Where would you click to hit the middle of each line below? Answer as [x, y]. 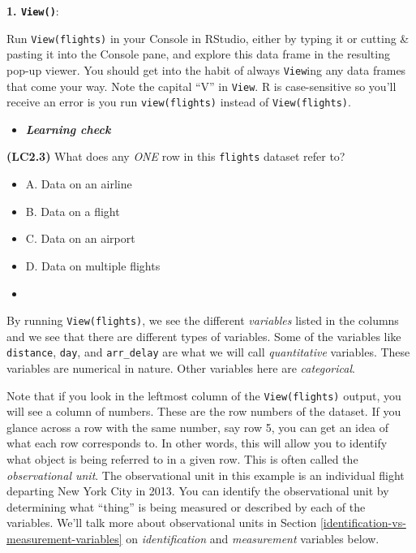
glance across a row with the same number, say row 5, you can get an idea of [197, 427]
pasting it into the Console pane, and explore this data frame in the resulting [198, 54]
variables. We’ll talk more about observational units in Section [162, 523]
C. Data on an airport [80, 238]
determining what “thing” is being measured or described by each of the [186, 506]
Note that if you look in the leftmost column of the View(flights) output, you [204, 395]
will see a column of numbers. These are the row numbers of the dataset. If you [204, 411]
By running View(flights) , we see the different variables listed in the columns [203, 320]
